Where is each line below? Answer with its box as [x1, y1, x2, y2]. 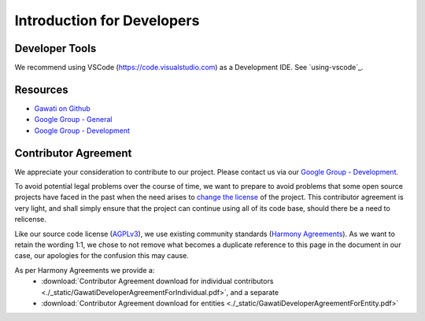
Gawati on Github [34, 103, 91, 113]
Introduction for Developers [14, 12, 200, 29]
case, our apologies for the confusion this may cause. [14, 251, 189, 260]
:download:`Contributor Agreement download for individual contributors [41, 276, 274, 286]
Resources [14, 83, 68, 96]
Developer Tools [14, 42, 97, 55]
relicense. [14, 215, 46, 224]
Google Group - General [34, 115, 113, 124]
